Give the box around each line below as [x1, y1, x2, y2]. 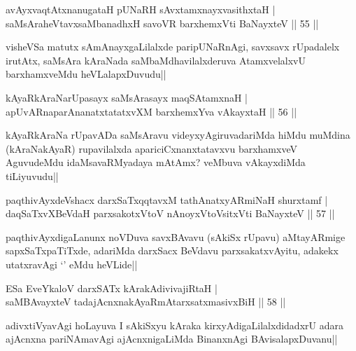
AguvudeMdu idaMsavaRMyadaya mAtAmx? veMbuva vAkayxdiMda [6, 155, 306, 170]
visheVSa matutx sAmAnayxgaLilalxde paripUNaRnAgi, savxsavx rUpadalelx [6, 39, 340, 54]
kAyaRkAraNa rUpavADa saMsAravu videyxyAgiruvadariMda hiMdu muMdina [6, 128, 350, 142]
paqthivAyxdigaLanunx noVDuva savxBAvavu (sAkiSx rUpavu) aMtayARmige [6, 229, 346, 244]
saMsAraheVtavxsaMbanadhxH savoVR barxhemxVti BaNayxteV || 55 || [6, 15, 319, 30]
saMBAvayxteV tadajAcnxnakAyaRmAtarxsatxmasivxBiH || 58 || [6, 294, 286, 309]
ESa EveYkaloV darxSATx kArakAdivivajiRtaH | [6, 280, 218, 295]
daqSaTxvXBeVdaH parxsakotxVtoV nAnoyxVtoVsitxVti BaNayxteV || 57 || [6, 206, 335, 221]
